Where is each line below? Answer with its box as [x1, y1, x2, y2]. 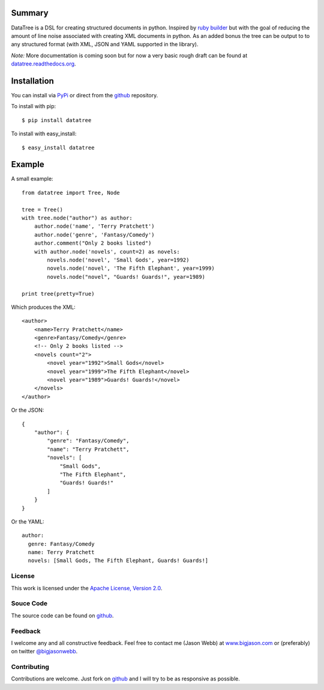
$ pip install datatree [22, 117, 92, 123]
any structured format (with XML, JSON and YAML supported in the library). [11, 41, 199, 48]
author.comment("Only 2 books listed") [34, 240, 152, 246]
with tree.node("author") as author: [22, 215, 133, 222]
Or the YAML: [11, 517, 44, 525]
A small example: [11, 175, 53, 183]
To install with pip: [11, 103, 56, 110]
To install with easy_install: [11, 130, 77, 138]
